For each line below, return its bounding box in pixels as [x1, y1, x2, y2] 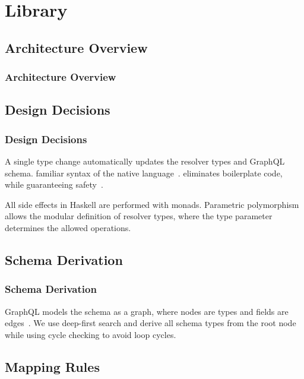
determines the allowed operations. [5, 221, 131, 233]
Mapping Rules [5, 357, 100, 375]
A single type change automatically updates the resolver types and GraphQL [5, 155, 285, 167]
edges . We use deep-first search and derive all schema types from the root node [5, 317, 296, 329]
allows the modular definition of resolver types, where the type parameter [5, 210, 273, 222]
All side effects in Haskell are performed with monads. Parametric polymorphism [5, 198, 299, 210]
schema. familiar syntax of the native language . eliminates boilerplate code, [5, 166, 283, 179]
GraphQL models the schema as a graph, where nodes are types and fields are [5, 305, 289, 317]
